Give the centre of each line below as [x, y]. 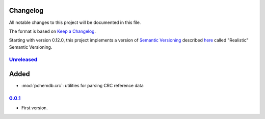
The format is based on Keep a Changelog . [52, 31]
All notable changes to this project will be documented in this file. [75, 22]
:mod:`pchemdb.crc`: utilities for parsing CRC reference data [83, 86]
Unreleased [23, 59]
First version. [35, 108]
